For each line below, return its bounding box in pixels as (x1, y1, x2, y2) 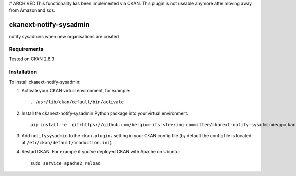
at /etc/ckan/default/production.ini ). (21, 139, 113, 145)
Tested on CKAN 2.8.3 (9, 56, 54, 62)
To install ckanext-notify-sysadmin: (9, 79, 81, 85)
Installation (9, 68, 37, 75)
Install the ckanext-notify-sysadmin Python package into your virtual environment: (21, 110, 188, 116)
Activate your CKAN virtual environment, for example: (21, 88, 131, 93)
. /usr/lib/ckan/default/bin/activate (30, 99, 124, 105)
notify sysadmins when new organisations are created (9, 34, 119, 40)
